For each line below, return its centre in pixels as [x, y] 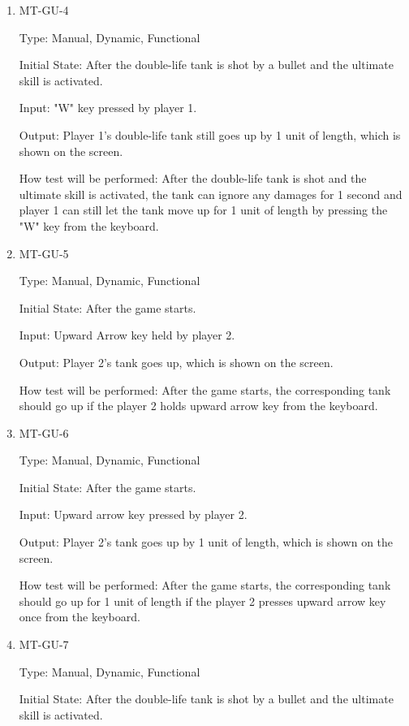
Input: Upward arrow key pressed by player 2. [133, 514]
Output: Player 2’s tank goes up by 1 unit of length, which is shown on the [206, 542]
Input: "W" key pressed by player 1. [108, 108]
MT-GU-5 [44, 253]
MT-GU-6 [44, 432]
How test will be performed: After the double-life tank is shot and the [193, 178]
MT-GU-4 [44, 10]
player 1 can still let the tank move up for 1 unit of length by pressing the [203, 210]
